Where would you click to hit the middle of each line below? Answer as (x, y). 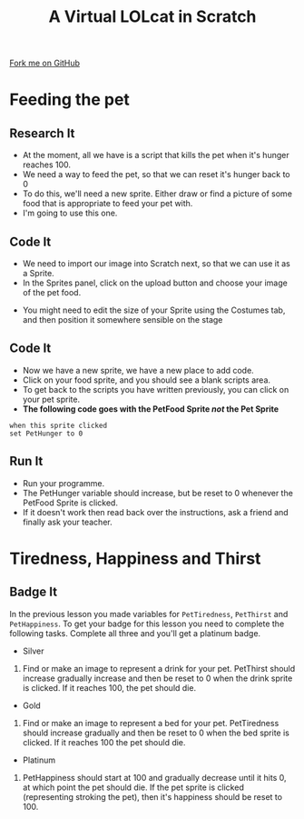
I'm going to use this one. (70, 213)
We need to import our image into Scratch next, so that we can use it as (156, 264)
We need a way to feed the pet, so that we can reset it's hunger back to (156, 175)
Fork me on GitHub (44, 63)
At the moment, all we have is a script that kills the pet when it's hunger (156, 155)
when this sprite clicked (58, 425)
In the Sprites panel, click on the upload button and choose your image (155, 283)
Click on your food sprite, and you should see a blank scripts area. (146, 380)
